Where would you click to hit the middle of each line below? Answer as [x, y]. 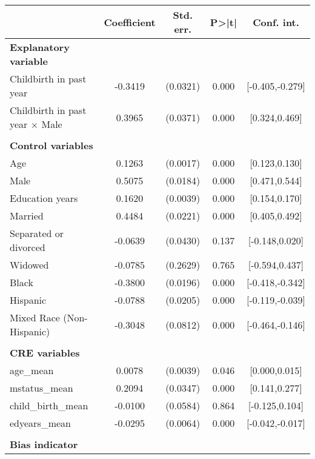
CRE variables [45, 353]
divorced [28, 247]
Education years [44, 198]
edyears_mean [41, 423]
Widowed [29, 265]
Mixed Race [35, 317]
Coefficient [130, 22]
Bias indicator [44, 444]
